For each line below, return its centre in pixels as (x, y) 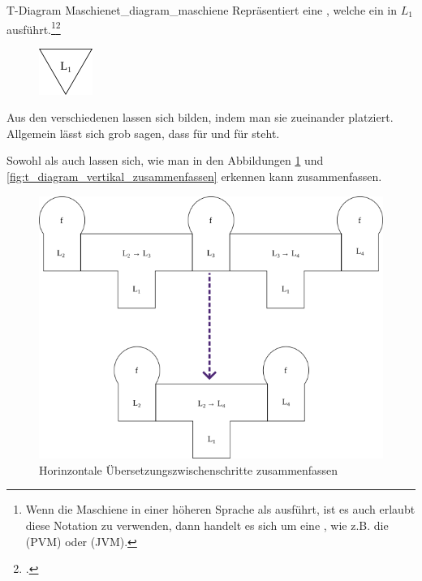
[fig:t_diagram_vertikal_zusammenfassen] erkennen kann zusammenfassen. (194, 176)
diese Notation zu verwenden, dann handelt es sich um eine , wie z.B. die (207, 525)
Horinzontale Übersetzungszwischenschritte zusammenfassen (189, 469)
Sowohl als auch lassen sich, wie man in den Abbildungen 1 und (165, 160)
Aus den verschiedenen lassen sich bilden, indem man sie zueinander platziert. (200, 117)
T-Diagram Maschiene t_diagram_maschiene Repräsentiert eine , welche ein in (202, 10)
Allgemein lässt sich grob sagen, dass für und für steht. (143, 133)
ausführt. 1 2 (34, 28)
